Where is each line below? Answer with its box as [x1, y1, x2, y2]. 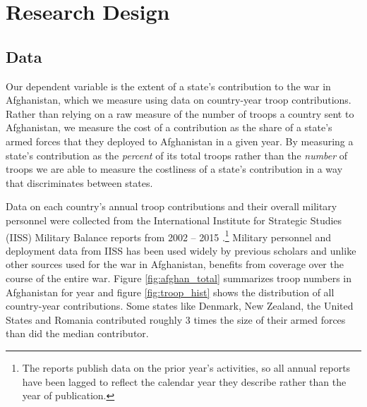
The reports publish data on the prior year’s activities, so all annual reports [22, 360, 351, 375]
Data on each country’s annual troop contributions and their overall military [6, 199, 337, 214]
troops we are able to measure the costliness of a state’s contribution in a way [6, 162, 343, 176]
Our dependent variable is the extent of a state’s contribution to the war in [6, 78, 331, 93]
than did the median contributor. [6, 326, 149, 341]
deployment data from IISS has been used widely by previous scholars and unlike [6, 243, 356, 257]
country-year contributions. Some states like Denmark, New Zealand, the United [6, 298, 354, 313]
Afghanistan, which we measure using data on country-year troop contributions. [6, 92, 351, 107]
